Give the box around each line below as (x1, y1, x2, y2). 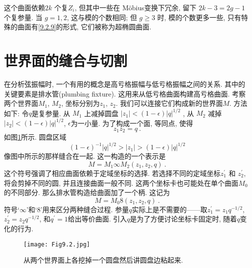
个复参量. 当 (4, 12, 43, 22)
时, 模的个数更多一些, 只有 (157, 12, 241, 22)
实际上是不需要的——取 (132, 204, 207, 214)
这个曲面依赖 (4, 2, 45, 12)
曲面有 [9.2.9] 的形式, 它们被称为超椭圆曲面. (17, 22, 152, 32)
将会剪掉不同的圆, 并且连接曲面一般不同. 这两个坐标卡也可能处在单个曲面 (4, 177, 239, 188)
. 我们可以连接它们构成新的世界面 (115, 98, 223, 108)
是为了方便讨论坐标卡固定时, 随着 (130, 214, 237, 224)
